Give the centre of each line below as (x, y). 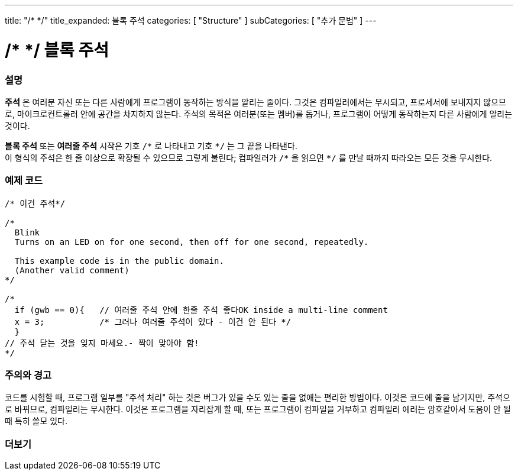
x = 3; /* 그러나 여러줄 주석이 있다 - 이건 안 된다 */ (153, 321)
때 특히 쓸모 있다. (36, 421)
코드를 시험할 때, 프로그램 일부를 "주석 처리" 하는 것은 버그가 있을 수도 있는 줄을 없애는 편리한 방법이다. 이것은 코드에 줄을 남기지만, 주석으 (258, 398)
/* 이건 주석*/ (35, 203)
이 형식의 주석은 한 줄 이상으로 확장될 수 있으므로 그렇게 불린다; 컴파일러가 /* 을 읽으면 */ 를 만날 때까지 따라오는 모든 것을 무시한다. (249, 157)
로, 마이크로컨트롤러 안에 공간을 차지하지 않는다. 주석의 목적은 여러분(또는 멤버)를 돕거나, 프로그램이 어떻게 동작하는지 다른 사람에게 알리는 (259, 114)
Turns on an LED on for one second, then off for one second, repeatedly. (192, 242)
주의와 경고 (28, 375)
